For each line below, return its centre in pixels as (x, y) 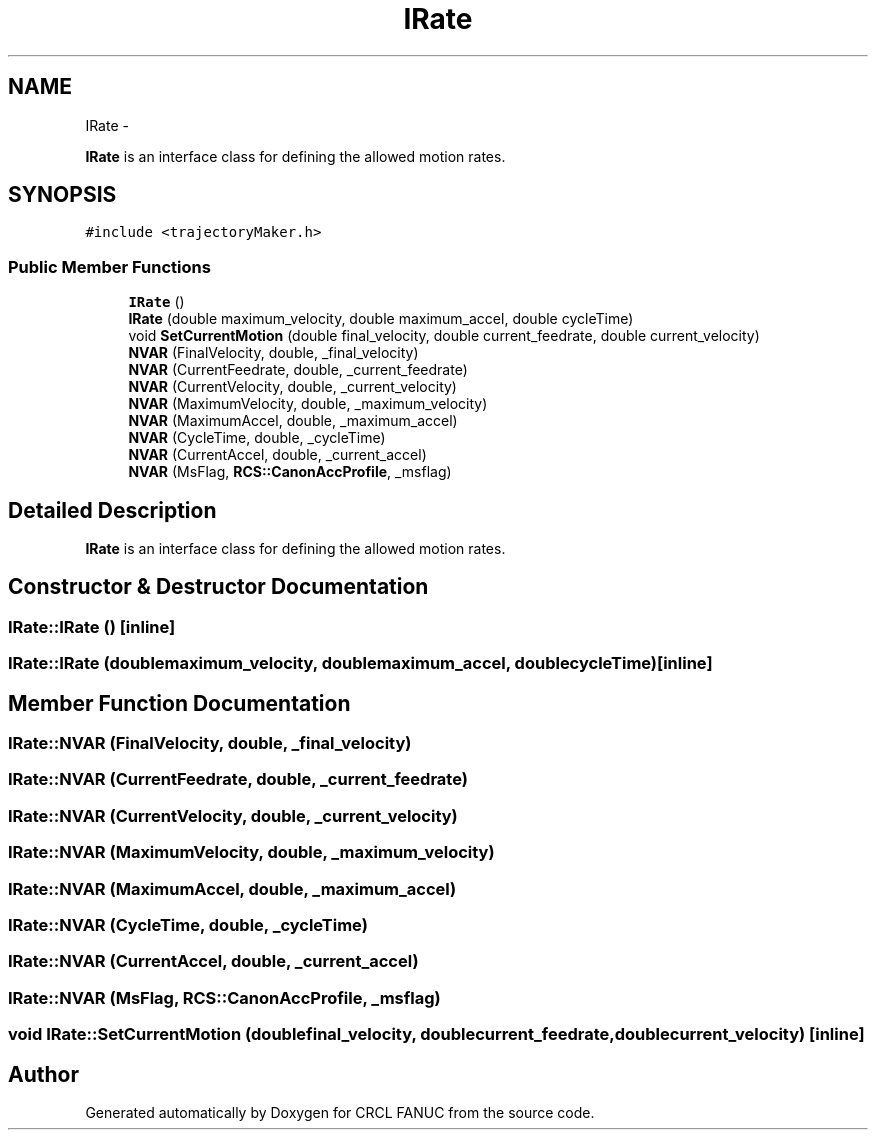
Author (43, 1074)
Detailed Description (112, 510)
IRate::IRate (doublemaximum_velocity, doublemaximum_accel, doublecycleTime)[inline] (360, 663)
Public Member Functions (109, 266)
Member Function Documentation (179, 703)
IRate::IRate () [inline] (92, 626)
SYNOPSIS (62, 195)
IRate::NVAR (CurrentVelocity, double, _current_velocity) (233, 815)
